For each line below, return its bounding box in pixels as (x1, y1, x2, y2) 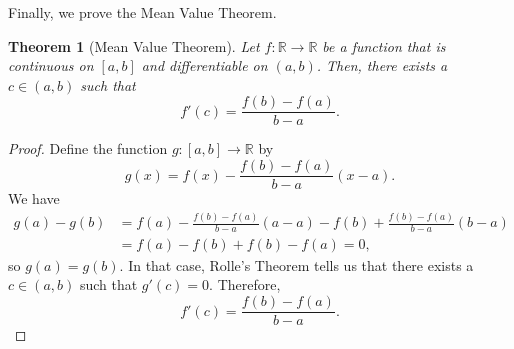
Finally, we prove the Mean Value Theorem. (8, 2, 277, 22)
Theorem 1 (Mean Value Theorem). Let (8, 35, 260, 56)
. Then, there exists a (316, 55, 448, 76)
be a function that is (322, 35, 446, 56)
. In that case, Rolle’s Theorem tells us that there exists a (119, 254, 474, 275)
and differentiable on (141, 55, 268, 76)
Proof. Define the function (8, 138, 168, 159)
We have (8, 188, 60, 209)
